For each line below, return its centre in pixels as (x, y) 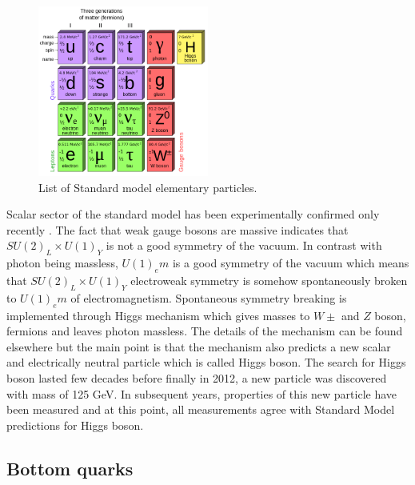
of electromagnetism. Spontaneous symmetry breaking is (209, 297)
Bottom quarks (70, 468)
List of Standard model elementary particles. (148, 187)
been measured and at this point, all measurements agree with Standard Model (201, 409)
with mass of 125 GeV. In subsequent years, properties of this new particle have (202, 393)
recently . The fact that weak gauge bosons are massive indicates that (178, 229)
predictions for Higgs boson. (75, 425)
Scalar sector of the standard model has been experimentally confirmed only (193, 214)
